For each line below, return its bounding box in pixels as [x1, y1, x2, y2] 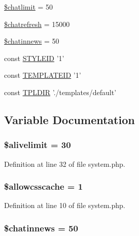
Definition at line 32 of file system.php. [4, 158, 125, 169]
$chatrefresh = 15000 [4, 18, 70, 29]
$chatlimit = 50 [4, 2, 53, 12]
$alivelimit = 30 [4, 138, 71, 151]
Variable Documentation [4, 111, 135, 127]
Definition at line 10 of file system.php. [4, 200, 125, 211]
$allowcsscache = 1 [4, 180, 83, 193]
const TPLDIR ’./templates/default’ [4, 86, 117, 97]
